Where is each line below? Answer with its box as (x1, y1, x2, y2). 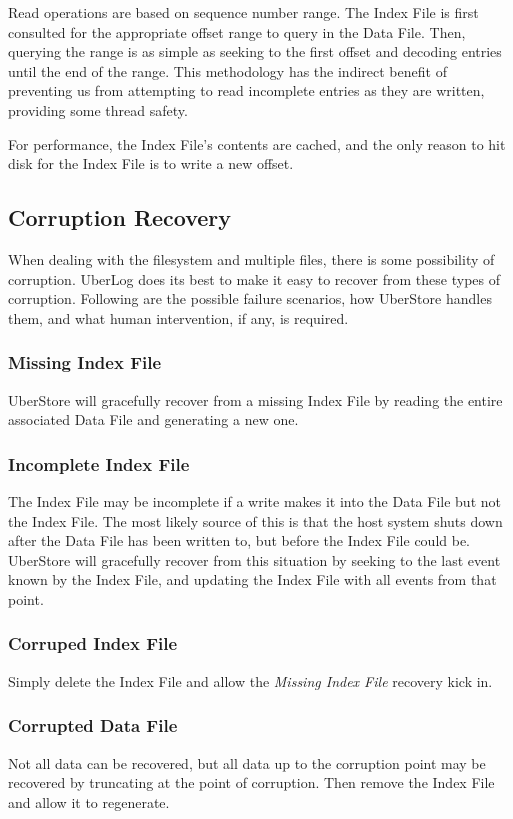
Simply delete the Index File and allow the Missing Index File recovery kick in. (8, 670, 493, 691)
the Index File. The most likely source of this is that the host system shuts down (8, 510, 503, 531)
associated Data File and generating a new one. (8, 409, 299, 430)
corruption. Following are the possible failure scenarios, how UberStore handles (8, 288, 492, 309)
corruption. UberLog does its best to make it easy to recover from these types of (8, 268, 501, 289)
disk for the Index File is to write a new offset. (8, 153, 294, 174)
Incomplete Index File (8, 451, 190, 476)
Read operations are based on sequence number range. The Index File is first (8, 2, 479, 22)
